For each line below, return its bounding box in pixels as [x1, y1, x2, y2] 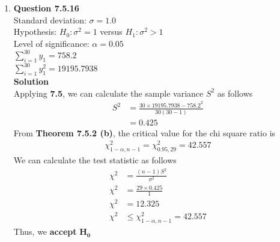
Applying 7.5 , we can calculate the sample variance [13, 86, 204, 99]
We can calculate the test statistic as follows [13, 154, 177, 166]
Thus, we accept [13, 225, 77, 238]
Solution [13, 74, 49, 87]
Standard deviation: [13, 13, 87, 26]
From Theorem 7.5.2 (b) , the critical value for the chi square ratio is [13, 126, 276, 139]
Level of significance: [13, 37, 90, 49]
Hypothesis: [13, 25, 57, 38]
